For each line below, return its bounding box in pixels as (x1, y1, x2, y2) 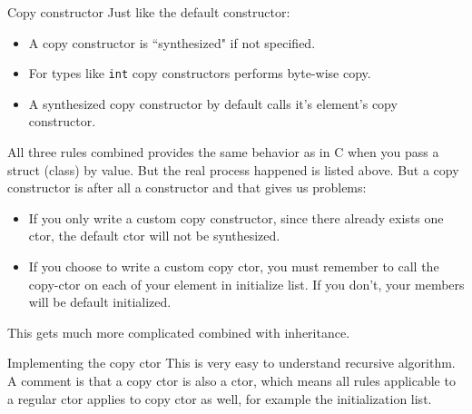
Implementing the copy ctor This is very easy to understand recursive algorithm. (7, 353, 456, 372)
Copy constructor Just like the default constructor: (7, 3, 290, 21)
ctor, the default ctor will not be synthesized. (28, 226, 280, 245)
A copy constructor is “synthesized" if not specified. (28, 33, 316, 52)
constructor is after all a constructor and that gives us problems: (7, 178, 367, 197)
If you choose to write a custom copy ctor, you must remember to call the (28, 257, 439, 275)
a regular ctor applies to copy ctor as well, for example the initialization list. (7, 389, 432, 408)
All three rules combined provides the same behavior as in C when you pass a (7, 143, 439, 162)
